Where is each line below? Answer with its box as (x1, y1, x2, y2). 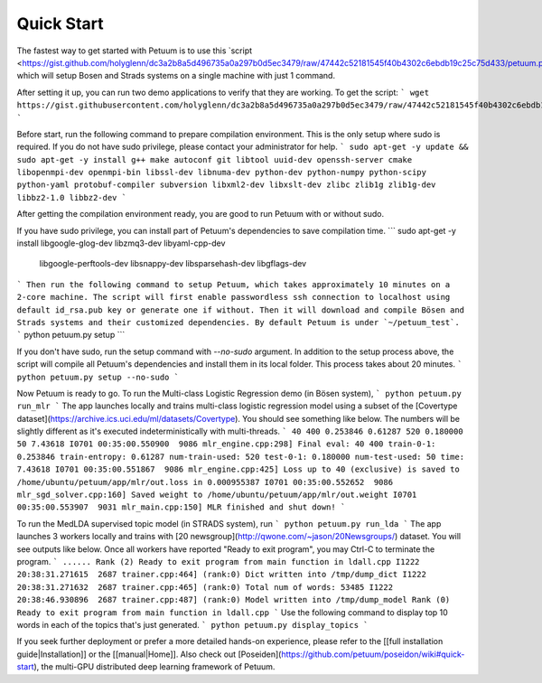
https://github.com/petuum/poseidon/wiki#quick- (281, 649, 465, 660)
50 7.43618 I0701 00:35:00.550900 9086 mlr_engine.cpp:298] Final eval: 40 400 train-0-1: (16, 439, 436, 449)
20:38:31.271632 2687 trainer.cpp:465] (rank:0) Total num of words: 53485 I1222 (16, 582, 393, 592)
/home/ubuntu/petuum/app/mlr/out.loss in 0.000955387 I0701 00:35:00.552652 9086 (16, 477, 393, 487)
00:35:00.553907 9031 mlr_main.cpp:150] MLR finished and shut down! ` (16, 502, 346, 512)
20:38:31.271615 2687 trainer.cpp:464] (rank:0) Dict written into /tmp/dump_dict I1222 (16, 569, 426, 580)
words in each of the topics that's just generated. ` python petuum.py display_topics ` (16, 619, 369, 630)
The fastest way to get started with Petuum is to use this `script (16, 45, 253, 56)
